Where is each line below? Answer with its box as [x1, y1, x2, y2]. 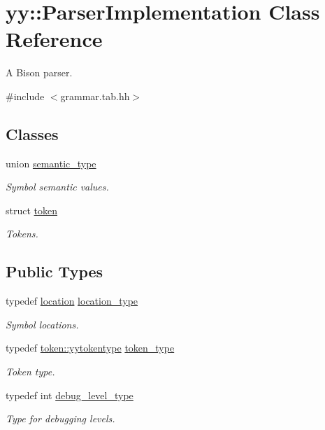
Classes [6, 123, 59, 144]
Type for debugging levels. [6, 411, 115, 426]
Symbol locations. [6, 317, 79, 331]
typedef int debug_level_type [6, 387, 133, 402]
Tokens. [6, 226, 38, 241]
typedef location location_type [6, 293, 138, 308]
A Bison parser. [6, 65, 73, 80]
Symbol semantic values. [6, 179, 109, 194]
